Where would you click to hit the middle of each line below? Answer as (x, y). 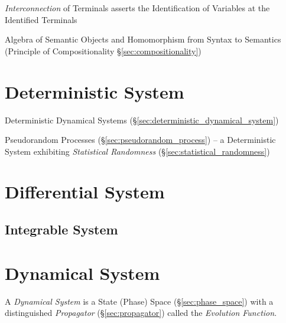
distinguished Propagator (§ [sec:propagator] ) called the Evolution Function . (141, 313)
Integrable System (61, 229)
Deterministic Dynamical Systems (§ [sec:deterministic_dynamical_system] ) (142, 120)
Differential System (85, 192)
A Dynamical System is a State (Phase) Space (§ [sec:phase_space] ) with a (139, 301)
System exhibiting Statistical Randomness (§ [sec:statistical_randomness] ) (137, 151)
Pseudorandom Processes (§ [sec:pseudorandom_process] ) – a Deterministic (140, 140)
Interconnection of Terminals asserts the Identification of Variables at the (137, 8)
